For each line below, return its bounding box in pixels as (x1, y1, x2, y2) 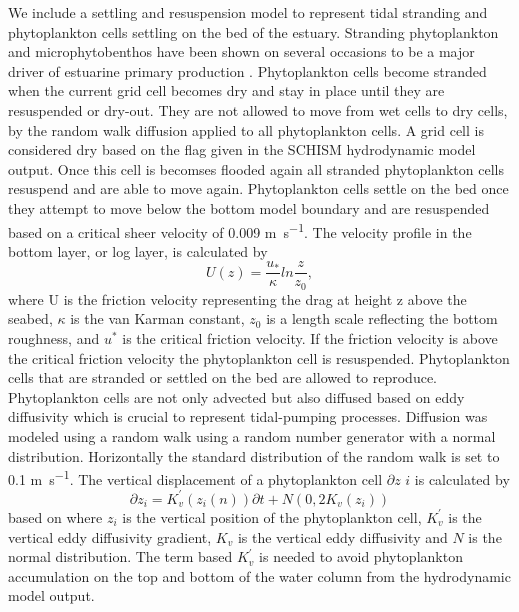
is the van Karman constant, (70, 308, 245, 329)
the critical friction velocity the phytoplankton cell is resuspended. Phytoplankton (8, 347, 510, 368)
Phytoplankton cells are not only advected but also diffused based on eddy (8, 386, 465, 407)
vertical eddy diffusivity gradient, (8, 526, 212, 547)
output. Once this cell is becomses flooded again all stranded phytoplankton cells (8, 158, 504, 179)
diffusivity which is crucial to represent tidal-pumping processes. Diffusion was (8, 406, 488, 427)
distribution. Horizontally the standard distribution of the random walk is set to (8, 445, 500, 466)
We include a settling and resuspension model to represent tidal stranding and (8, 2, 488, 22)
